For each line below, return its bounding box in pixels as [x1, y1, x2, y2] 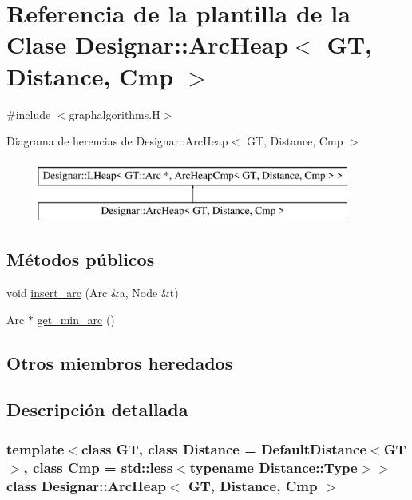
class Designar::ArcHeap [6, 475, 167, 495]
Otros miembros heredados [6, 350, 233, 375]
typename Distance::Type [189, 457, 358, 477]
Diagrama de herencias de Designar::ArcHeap [6, 133, 228, 149]
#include [6, 105, 51, 122]
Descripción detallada [6, 397, 188, 422]
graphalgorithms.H [69, 105, 160, 122]
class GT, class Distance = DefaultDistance [81, 438, 367, 458]
